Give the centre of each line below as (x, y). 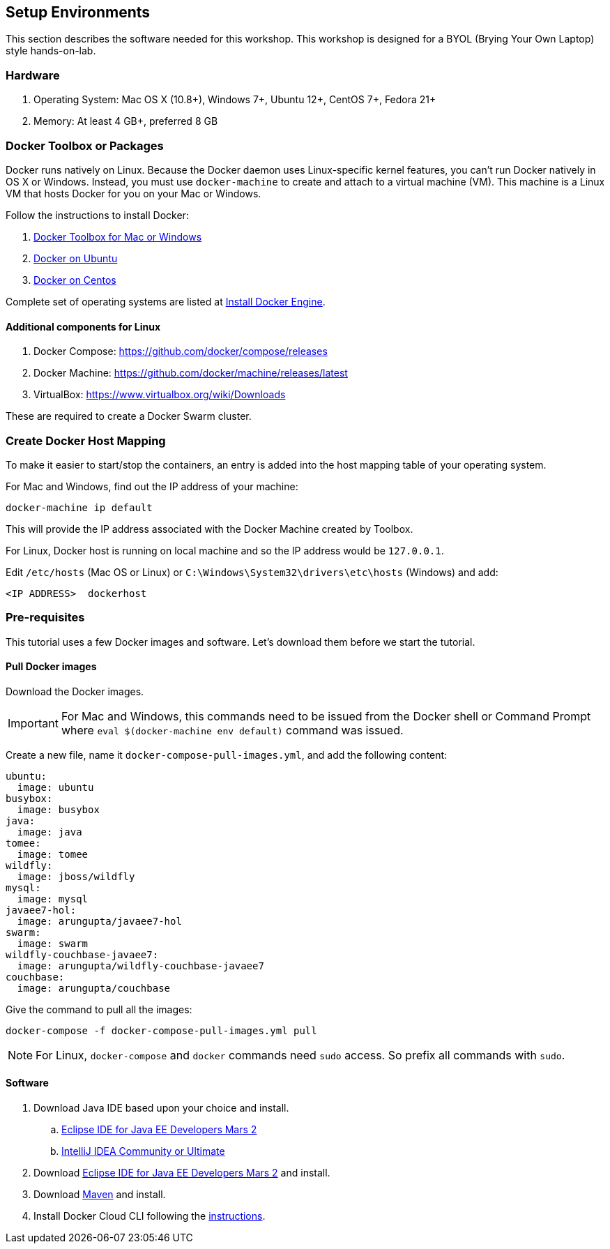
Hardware (33, 75)
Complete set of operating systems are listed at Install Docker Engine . (166, 301)
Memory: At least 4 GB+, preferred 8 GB (126, 121)
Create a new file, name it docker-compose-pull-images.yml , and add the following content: (227, 755)
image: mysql (53, 899)
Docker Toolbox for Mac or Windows (118, 236)
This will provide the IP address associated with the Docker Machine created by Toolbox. (209, 529)
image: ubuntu (55, 787)
